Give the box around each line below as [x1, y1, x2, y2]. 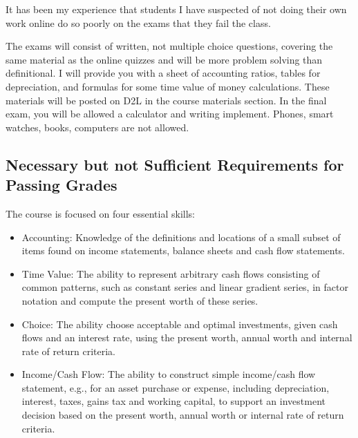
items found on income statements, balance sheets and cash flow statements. [21, 243, 346, 258]
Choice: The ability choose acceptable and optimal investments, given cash [21, 316, 338, 331]
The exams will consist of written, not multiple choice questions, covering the [6, 39, 333, 53]
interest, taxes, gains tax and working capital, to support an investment [21, 394, 326, 408]
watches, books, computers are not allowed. [6, 120, 189, 134]
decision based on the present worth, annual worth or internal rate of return [21, 408, 344, 422]
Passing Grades [6, 174, 117, 196]
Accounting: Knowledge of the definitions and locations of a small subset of [21, 229, 341, 244]
